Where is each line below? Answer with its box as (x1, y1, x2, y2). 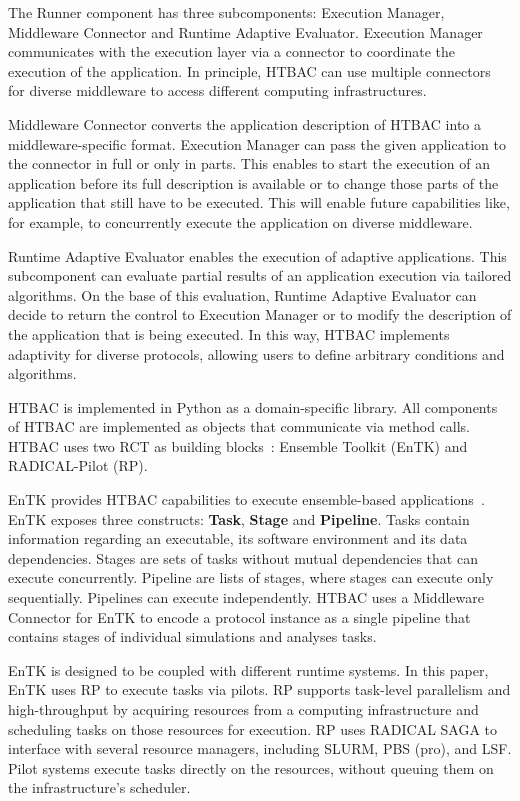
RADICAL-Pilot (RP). (8, 455, 148, 476)
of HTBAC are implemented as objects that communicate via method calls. (8, 416, 471, 437)
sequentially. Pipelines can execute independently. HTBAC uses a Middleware (8, 587, 484, 608)
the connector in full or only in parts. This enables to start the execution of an (8, 153, 490, 174)
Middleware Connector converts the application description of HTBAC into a (8, 113, 482, 134)
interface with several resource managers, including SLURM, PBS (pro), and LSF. (8, 738, 512, 759)
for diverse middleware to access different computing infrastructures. (8, 80, 427, 101)
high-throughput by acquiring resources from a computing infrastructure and (8, 699, 479, 719)
